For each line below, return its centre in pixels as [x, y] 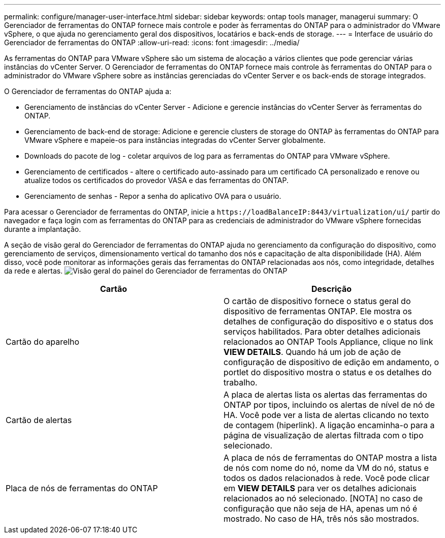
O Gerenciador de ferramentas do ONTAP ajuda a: [88, 91]
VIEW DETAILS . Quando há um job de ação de [312, 352]
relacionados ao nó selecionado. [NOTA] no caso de [323, 498]
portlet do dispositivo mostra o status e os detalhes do [328, 372]
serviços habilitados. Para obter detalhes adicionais [322, 332]
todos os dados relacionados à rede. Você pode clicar [327, 478]
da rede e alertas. [34, 271]
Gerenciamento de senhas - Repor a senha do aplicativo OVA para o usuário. [153, 196]
